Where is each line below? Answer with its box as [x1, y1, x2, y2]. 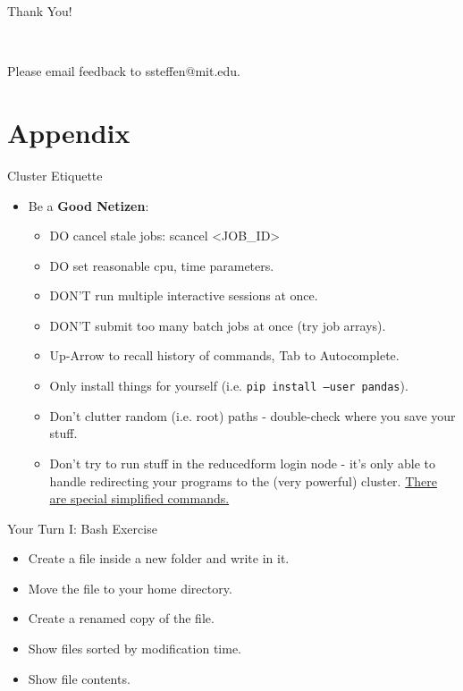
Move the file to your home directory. [28, 578, 232, 597]
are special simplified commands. [49, 489, 230, 508]
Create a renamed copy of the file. [28, 609, 215, 628]
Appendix [7, 114, 130, 150]
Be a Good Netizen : [28, 196, 149, 215]
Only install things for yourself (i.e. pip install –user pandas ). [49, 376, 408, 395]
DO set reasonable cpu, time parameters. [49, 256, 274, 274]
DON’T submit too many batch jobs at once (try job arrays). [49, 316, 386, 334]
